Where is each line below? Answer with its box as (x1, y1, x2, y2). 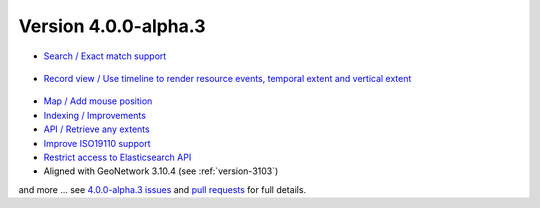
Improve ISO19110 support (43, 137, 151, 149)
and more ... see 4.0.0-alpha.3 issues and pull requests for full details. (18, 183, 307, 195)
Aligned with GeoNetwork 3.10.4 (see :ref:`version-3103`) (43, 165, 279, 177)
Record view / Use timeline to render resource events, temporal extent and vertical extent (43, 72, 412, 84)
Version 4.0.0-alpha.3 (18, 15, 206, 37)
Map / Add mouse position (43, 95, 153, 107)
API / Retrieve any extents (43, 123, 150, 135)
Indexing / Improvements (43, 109, 147, 121)
